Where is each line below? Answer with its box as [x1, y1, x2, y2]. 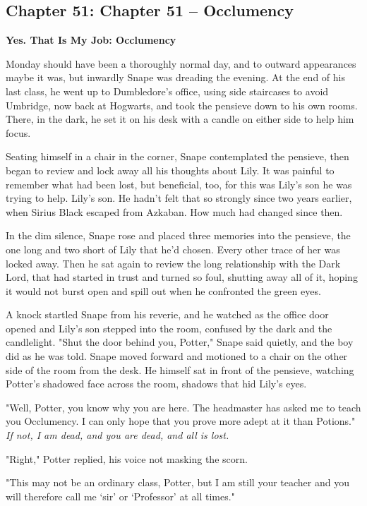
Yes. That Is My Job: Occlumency [6, 32, 176, 47]
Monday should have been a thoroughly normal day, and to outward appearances [6, 56, 356, 71]
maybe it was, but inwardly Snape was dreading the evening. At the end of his [6, 70, 345, 85]
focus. [6, 125, 31, 140]
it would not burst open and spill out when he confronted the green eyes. [6, 283, 321, 298]
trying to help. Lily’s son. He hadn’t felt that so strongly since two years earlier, [6, 191, 352, 205]
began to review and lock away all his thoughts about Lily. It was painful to [6, 162, 335, 177]
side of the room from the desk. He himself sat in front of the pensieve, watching [6, 362, 354, 377]
